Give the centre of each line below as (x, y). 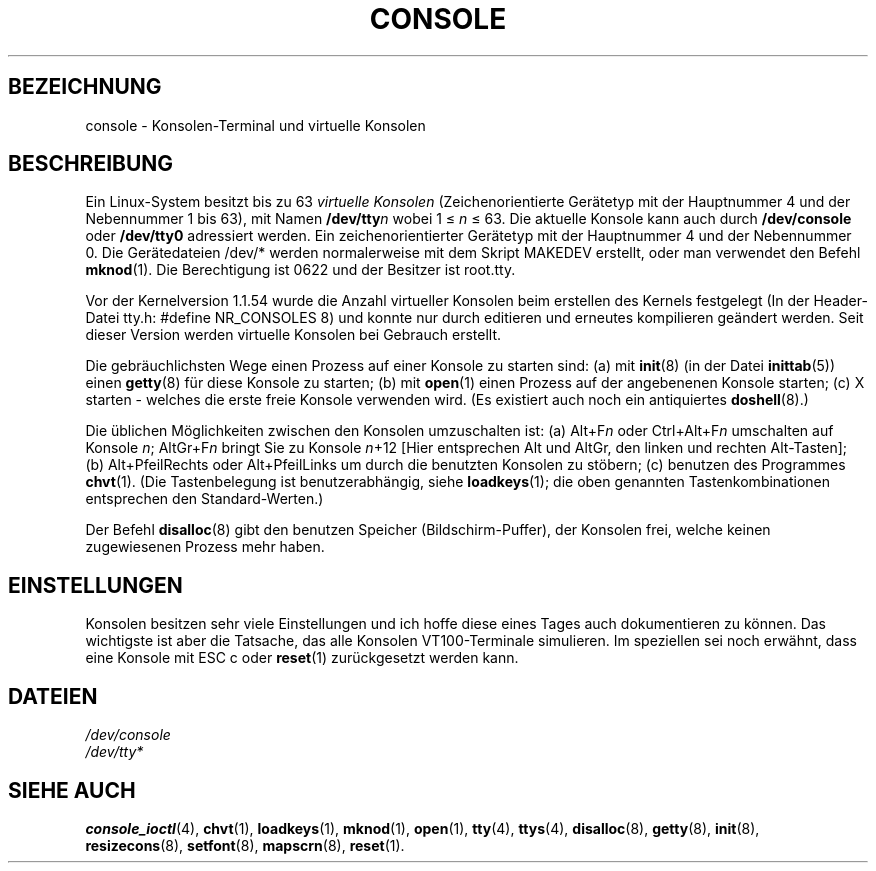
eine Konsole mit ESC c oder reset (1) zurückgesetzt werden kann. (302, 658)
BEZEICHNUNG (85, 87)
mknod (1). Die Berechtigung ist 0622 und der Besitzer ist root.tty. (300, 270)
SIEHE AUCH (72, 790)
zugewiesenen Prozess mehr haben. (205, 547)
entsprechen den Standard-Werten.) (204, 499)
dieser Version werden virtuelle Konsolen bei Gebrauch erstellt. (293, 335)
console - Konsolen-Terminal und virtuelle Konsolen (255, 125)
